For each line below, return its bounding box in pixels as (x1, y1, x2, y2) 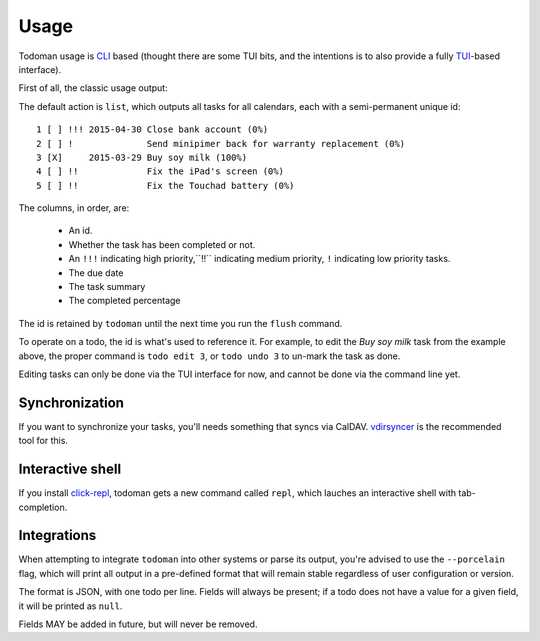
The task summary (68, 281, 146, 293)
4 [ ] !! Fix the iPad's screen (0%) (36, 166, 285, 177)
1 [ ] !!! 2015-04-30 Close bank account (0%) (36, 124, 269, 135)
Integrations (18, 527, 97, 544)
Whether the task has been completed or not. (68, 238, 256, 250)
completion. (18, 501, 68, 513)
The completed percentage (68, 295, 181, 307)
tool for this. (18, 435, 69, 447)
